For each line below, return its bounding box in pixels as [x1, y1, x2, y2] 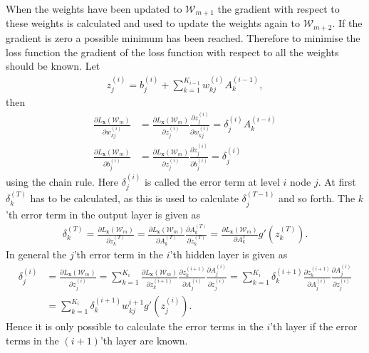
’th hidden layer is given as [170, 246, 288, 261]
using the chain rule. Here [6, 174, 119, 189]
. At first [318, 174, 356, 189]
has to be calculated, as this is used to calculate [30, 191, 239, 206]
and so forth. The [279, 191, 355, 206]
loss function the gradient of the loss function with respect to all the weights [6, 44, 339, 59]
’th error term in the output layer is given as [6, 206, 200, 221]
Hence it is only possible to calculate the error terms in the [6, 319, 264, 334]
